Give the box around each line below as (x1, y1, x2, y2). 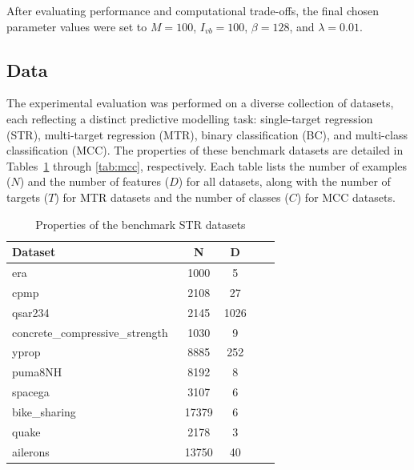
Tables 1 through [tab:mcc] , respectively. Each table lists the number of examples (6, 157, 408, 174)
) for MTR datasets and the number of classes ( (54, 188, 289, 205)
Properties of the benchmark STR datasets (35, 215, 246, 232)
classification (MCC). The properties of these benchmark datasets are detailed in (6, 142, 404, 159)
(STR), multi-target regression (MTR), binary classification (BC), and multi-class (6, 126, 408, 143)
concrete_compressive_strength (12, 323, 168, 340)
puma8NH (12, 364, 62, 380)
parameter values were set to (6, 18, 147, 34)
